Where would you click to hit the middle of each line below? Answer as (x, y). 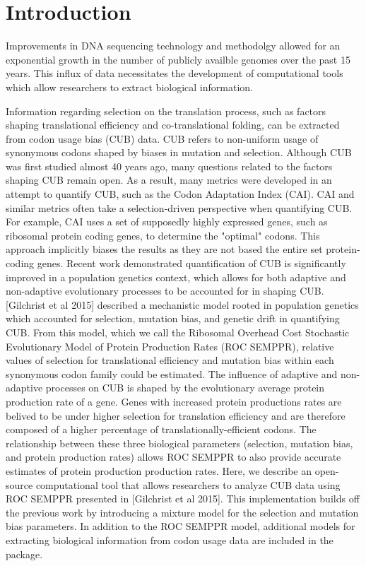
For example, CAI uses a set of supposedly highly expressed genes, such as (167, 222)
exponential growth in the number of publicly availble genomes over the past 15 (178, 59)
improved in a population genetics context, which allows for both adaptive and (176, 277)
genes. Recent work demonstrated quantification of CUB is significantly (191, 263)
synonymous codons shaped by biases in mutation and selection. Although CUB (179, 152)
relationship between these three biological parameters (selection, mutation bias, (179, 443)
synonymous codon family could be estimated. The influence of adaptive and (172, 373)
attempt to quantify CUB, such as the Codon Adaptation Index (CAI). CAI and (180, 194)
